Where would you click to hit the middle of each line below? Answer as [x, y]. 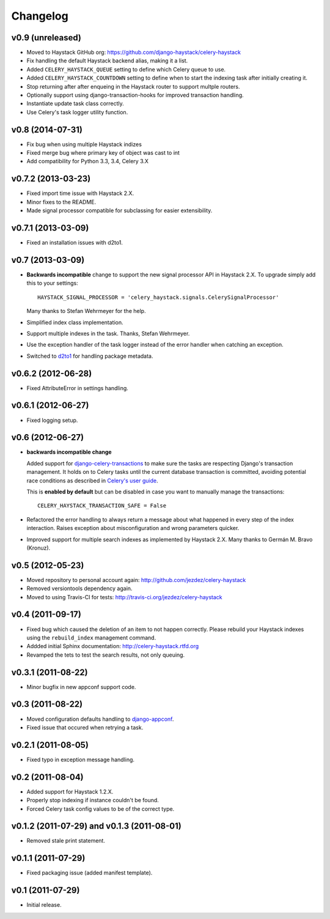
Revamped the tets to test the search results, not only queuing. [106, 655]
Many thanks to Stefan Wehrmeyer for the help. [86, 311]
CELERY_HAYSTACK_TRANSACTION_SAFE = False [102, 506]
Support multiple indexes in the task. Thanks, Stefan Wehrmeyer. [108, 333]
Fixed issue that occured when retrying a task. [85, 727]
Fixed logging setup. [52, 420]
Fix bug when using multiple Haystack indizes [84, 144]
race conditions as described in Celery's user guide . [92, 481]
